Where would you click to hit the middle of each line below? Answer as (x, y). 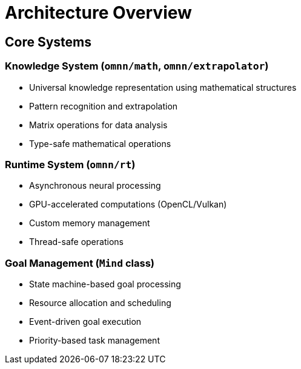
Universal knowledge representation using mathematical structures (163, 87)
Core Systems (48, 42)
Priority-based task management (94, 341)
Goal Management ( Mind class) (80, 263)
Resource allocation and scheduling (100, 303)
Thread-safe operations (76, 242)
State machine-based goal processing (105, 284)
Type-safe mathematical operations (100, 143)
